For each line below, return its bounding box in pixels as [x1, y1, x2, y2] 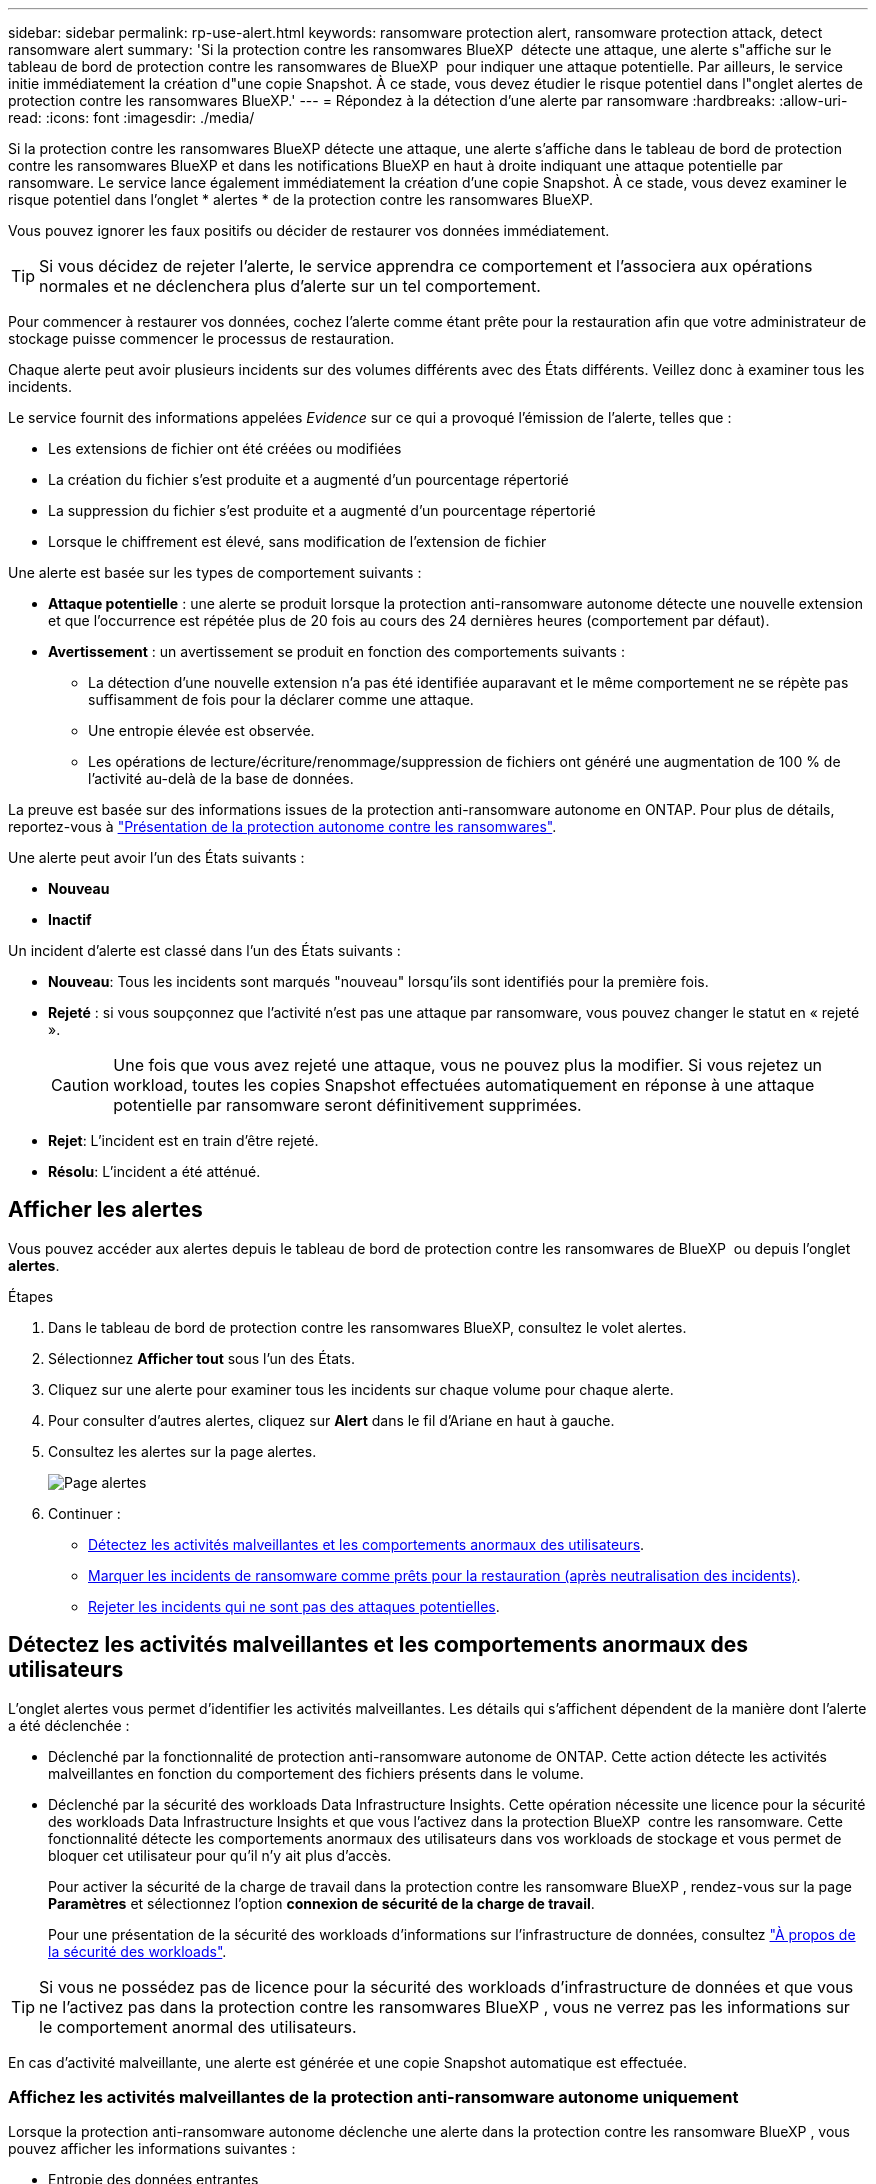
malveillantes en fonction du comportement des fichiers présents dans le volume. [48, 1764, 584, 1782]
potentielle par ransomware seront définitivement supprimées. [113, 1095, 582, 1115]
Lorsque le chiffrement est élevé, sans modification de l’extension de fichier [48, 533, 547, 550]
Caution [51, 1075, 110, 1095]
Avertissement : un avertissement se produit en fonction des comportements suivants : [48, 643, 625, 660]
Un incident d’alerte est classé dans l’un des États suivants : [8, 942, 401, 959]
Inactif [48, 911, 92, 928]
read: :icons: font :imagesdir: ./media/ [8, 109, 255, 126]
